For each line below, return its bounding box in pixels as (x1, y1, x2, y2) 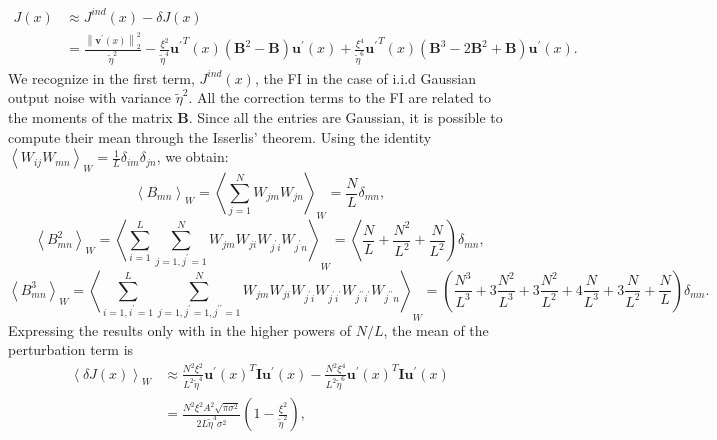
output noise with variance (8, 87, 172, 108)
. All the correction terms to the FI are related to (188, 87, 491, 108)
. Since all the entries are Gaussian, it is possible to (188, 107, 503, 128)
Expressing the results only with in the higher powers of (8, 319, 351, 340)
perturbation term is (8, 339, 134, 360)
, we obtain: (156, 146, 229, 167)
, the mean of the (383, 319, 489, 340)
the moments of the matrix (8, 107, 173, 128)
